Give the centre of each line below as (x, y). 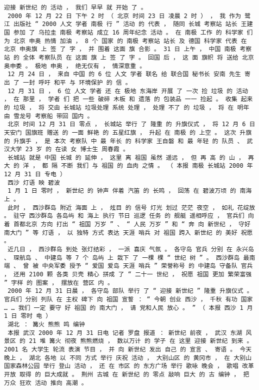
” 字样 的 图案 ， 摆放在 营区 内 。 (59, 283)
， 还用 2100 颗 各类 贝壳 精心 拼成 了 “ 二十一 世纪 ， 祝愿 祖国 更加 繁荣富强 (128, 274)
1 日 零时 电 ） (28, 316)
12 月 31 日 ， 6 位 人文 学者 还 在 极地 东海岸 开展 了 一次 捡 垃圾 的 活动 (128, 91)
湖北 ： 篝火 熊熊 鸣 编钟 (46, 324)
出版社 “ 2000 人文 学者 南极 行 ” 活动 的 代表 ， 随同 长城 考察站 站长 (125, 24)
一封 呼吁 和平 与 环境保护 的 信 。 (77, 82)
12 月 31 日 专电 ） (35, 174)
